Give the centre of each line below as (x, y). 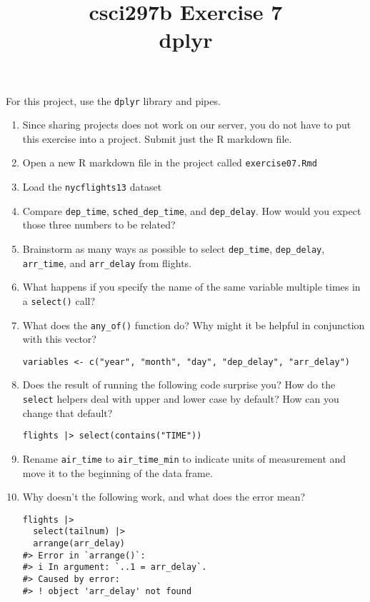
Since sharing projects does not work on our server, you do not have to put (187, 125)
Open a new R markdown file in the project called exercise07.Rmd (170, 162)
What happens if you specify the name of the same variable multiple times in (191, 287)
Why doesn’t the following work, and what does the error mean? (164, 497)
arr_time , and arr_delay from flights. (107, 262)
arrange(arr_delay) (79, 544)
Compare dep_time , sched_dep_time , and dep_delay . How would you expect (192, 210)
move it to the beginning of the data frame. (117, 472)
